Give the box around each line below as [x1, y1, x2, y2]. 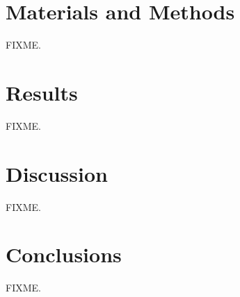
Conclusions [6, 240, 122, 269]
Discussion [6, 159, 108, 187]
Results [6, 78, 78, 106]
